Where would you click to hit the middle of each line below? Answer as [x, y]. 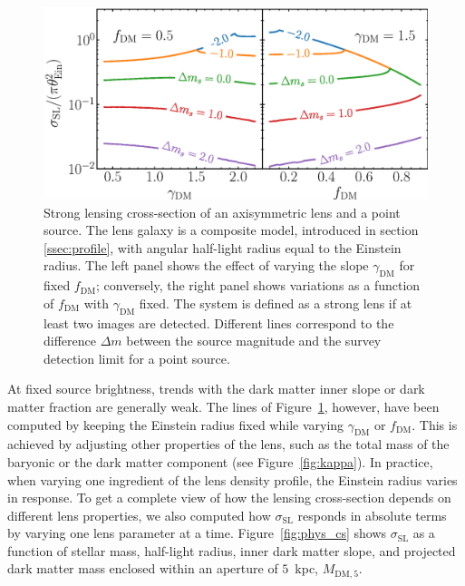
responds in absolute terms [372, 515]
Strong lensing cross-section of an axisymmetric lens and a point [222, 212]
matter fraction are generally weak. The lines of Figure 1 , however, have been [223, 406]
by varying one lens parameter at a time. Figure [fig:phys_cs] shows [197, 533]
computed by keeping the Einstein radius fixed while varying [176, 424]
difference [70, 341]
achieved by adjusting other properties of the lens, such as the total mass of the [228, 444]
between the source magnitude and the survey [254, 341]
